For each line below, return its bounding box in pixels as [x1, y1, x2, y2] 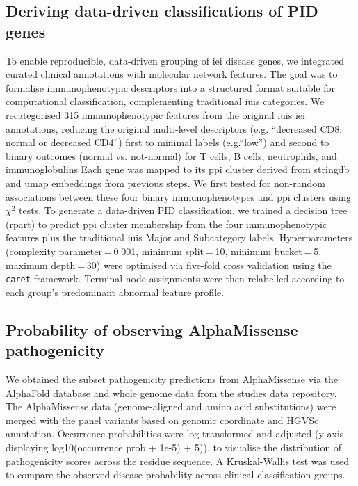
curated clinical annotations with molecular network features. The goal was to [6, 67, 338, 81]
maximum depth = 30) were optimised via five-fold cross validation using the [6, 257, 332, 272]
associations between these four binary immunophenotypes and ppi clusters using [6, 189, 351, 204]
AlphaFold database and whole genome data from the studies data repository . [6, 385, 337, 400]
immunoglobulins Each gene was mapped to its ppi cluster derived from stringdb [6, 162, 350, 177]
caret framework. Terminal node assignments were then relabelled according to [6, 271, 345, 286]
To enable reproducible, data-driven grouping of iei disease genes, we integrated [6, 53, 344, 67]
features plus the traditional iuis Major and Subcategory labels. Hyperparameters [6, 230, 353, 245]
